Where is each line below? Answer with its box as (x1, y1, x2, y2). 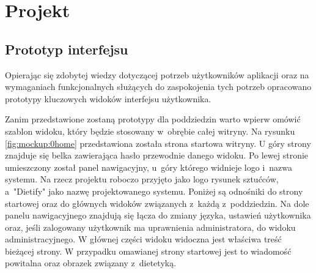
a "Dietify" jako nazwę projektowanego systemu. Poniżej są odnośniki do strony (5, 184, 303, 197)
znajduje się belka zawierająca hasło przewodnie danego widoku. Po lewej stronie (5, 149, 309, 162)
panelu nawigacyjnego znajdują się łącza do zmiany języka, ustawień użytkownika (5, 209, 311, 222)
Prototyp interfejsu (5, 39, 128, 58)
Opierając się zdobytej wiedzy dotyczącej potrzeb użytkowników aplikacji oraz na (5, 68, 309, 81)
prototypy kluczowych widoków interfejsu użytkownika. (5, 92, 211, 105)
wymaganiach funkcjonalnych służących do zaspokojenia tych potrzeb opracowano (5, 80, 312, 93)
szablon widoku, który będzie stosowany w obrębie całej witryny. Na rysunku (5, 124, 295, 137)
